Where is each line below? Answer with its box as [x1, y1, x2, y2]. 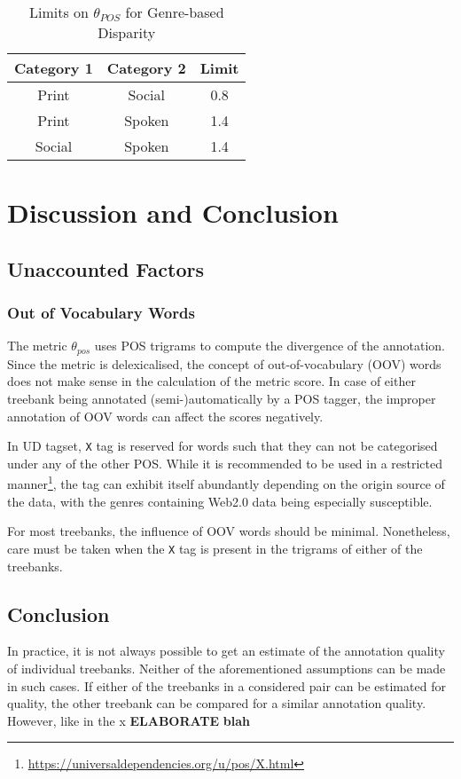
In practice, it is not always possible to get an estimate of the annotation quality [7, 641, 445, 660]
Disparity [98, 22, 156, 43]
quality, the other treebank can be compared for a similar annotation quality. [7, 694, 426, 712]
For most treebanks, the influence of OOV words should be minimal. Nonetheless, [7, 522, 450, 540]
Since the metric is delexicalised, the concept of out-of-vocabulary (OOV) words [7, 354, 441, 373]
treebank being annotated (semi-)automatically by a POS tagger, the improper [7, 389, 436, 408]
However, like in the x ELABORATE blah [7, 711, 251, 729]
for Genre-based [125, 2, 224, 22]
